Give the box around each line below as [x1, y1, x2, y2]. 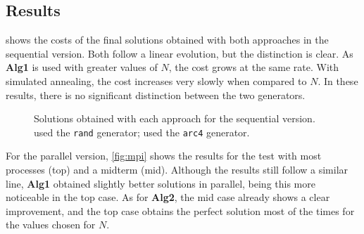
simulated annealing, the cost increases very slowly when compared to [6, 73, 307, 88]
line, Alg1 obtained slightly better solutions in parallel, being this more [6, 176, 315, 190]
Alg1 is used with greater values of [6, 60, 158, 74]
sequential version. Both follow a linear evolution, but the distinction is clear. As [6, 46, 353, 60]
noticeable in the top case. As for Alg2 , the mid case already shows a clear [6, 190, 330, 204]
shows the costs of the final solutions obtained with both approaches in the [6, 32, 329, 47]
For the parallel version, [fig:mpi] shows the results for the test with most [6, 148, 322, 163]
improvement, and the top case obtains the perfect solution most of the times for [6, 203, 355, 218]
